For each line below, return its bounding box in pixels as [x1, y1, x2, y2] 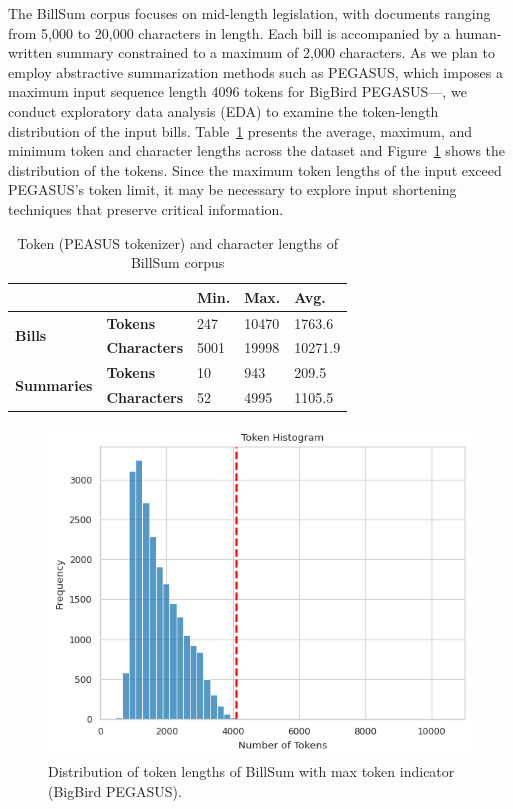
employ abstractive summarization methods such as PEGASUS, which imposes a [8, 61, 503, 82]
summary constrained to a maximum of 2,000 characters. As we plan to [57, 42, 495, 63]
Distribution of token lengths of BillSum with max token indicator [48, 761, 455, 782]
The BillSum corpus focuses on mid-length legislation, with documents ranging [8, 3, 491, 23]
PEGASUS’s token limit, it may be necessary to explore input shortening [8, 179, 457, 200]
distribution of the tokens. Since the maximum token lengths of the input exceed [8, 159, 502, 180]
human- [455, 22, 502, 43]
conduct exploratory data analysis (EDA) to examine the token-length [8, 100, 439, 121]
